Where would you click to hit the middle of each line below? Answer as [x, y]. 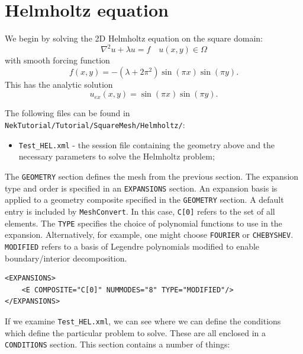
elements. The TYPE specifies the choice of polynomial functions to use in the [144, 223]
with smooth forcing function [57, 60]
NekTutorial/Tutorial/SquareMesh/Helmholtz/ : [95, 125]
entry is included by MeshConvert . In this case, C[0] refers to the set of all [140, 211]
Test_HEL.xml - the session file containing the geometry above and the [147, 144]
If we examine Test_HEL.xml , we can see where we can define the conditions [143, 320]
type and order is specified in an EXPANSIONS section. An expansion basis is [141, 188]
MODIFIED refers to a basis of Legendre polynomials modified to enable [132, 246]
